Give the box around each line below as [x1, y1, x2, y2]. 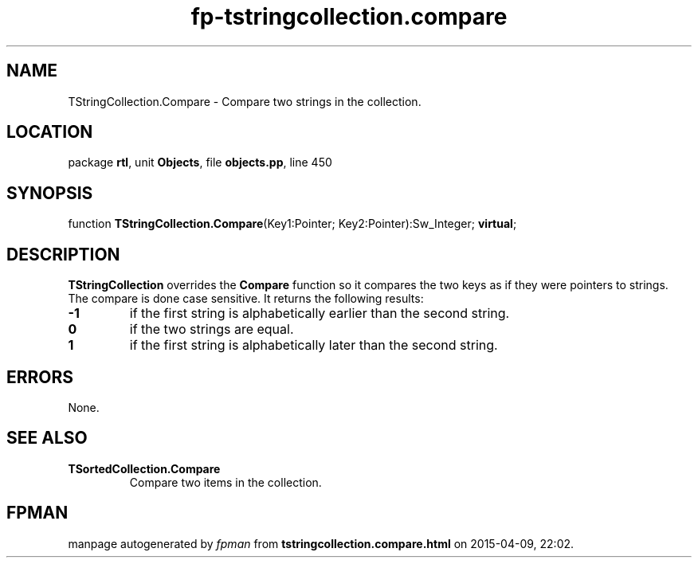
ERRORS [6, 366, 74, 387]
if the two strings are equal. [129, 321, 294, 338]
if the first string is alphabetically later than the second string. [129, 337, 498, 354]
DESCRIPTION [6, 244, 120, 264]
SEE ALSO [6, 428, 88, 448]
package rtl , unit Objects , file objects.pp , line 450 [68, 155, 332, 170]
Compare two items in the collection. [129, 475, 322, 489]
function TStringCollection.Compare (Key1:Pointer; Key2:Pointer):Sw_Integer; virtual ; [68, 217, 517, 231]
